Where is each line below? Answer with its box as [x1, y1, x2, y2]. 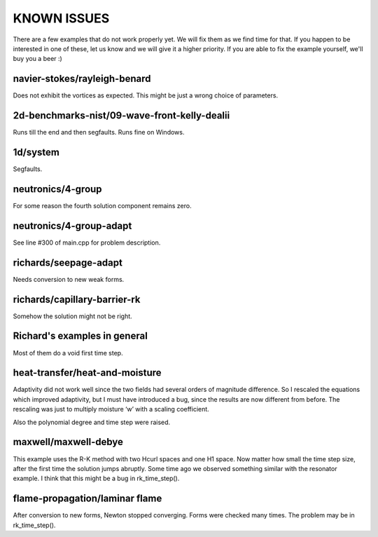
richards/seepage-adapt [13, 257, 122, 268]
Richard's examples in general [13, 330, 148, 342]
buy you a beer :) [13, 55, 62, 63]
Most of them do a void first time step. [13, 348, 123, 357]
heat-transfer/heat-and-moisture [13, 367, 162, 379]
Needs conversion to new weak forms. [13, 275, 125, 283]
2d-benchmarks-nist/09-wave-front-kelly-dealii [13, 109, 230, 122]
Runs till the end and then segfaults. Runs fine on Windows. [13, 128, 185, 137]
